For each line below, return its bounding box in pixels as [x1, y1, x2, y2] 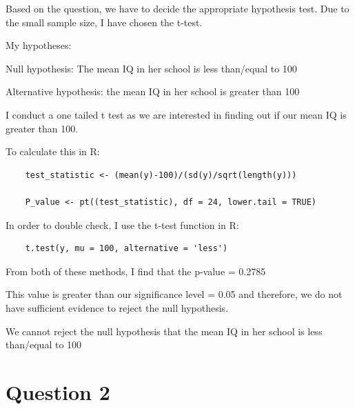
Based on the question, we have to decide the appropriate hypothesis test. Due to [6, 1, 349, 15]
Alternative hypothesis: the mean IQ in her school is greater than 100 [6, 84, 300, 99]
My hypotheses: [6, 38, 72, 52]
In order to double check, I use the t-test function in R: [6, 217, 239, 232]
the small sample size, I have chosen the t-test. [6, 14, 203, 29]
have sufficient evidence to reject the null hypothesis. [6, 300, 229, 315]
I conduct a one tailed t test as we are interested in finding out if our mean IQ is [6, 107, 347, 121]
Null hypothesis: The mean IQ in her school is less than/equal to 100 [6, 61, 297, 75]
